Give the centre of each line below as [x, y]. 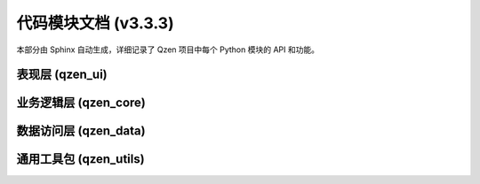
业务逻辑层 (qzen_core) [81, 103]
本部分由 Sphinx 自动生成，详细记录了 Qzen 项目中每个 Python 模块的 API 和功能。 [168, 50]
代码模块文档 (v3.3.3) [95, 23]
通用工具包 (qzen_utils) [81, 159]
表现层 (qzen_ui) [62, 75]
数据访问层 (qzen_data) [81, 131]
